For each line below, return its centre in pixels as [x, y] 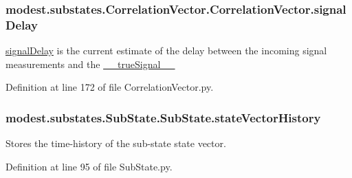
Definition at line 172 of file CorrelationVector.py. [110, 87]
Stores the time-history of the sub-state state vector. [116, 143]
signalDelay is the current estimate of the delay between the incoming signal [166, 51]
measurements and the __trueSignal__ [90, 64]
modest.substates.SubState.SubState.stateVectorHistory [163, 117]
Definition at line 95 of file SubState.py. [89, 166]
